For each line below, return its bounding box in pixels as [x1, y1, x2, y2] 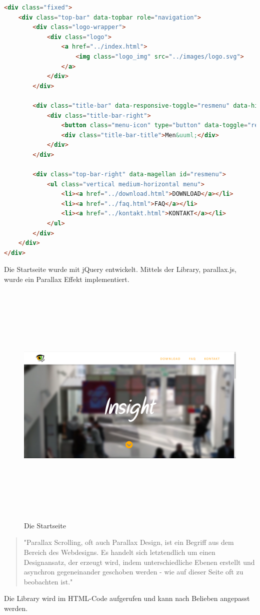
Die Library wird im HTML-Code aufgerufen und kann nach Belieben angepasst [4, 593, 250, 603]
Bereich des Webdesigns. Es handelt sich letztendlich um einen [23, 546, 215, 557]
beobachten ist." [23, 576, 73, 586]
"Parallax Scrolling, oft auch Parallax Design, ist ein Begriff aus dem [23, 537, 234, 547]
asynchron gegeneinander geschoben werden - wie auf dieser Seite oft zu [23, 566, 243, 577]
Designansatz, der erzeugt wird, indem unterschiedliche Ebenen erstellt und [23, 556, 255, 567]
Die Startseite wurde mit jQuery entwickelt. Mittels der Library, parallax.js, [4, 264, 236, 274]
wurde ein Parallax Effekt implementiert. [4, 274, 129, 284]
